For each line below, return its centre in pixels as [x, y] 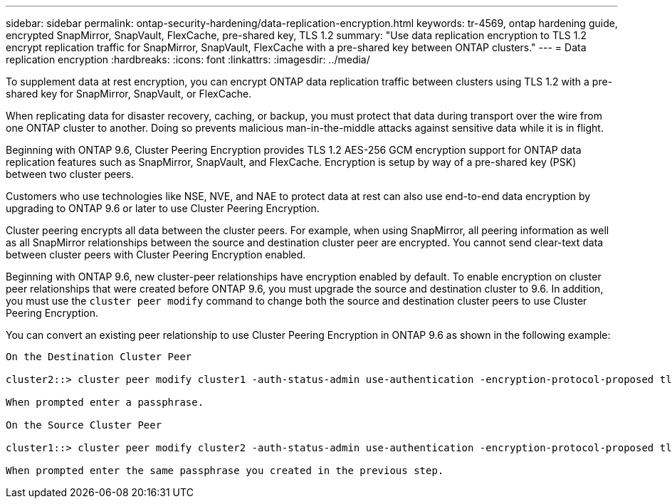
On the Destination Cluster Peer [99, 357]
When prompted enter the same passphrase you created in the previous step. [225, 471]
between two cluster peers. [70, 174]
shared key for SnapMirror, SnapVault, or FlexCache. [129, 94]
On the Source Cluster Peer [84, 425]
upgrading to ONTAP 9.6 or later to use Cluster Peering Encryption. [163, 208]
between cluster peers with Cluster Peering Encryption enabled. [156, 254]
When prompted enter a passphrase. [105, 402]
